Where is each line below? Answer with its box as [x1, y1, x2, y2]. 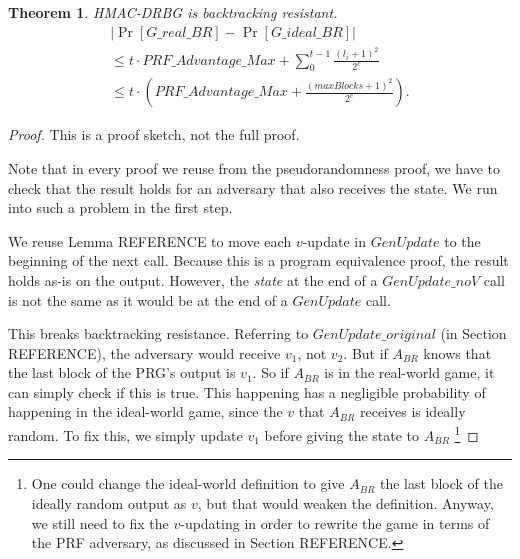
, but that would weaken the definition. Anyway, [197, 492, 494, 513]
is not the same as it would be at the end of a [8, 289, 288, 310]
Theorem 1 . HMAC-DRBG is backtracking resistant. [8, 2, 338, 22]
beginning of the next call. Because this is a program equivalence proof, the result [8, 250, 509, 271]
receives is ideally [359, 401, 466, 422]
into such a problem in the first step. [8, 197, 233, 218]
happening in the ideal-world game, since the [8, 401, 283, 422]
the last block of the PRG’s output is [8, 362, 236, 383]
